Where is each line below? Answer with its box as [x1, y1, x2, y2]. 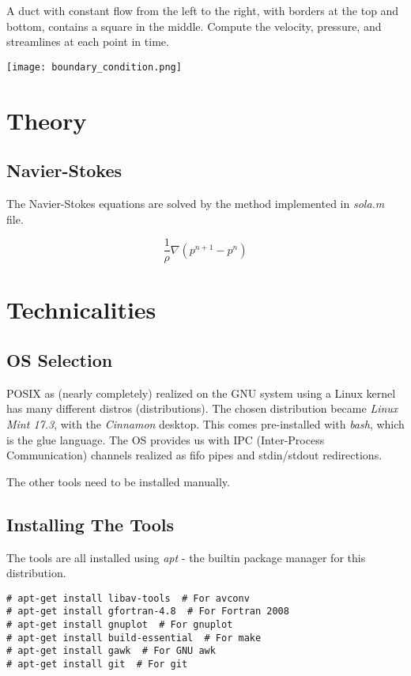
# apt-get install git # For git [6, 659, 188, 670]
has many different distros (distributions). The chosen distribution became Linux [6, 400, 398, 417]
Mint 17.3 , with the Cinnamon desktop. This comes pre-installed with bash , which [6, 416, 405, 432]
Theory [6, 104, 87, 136]
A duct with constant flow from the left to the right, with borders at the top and [6, 2, 399, 18]
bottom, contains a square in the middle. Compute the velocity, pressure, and [6, 17, 382, 34]
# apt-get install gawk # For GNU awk [6, 645, 216, 657]
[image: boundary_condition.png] [6, 61, 182, 73]
